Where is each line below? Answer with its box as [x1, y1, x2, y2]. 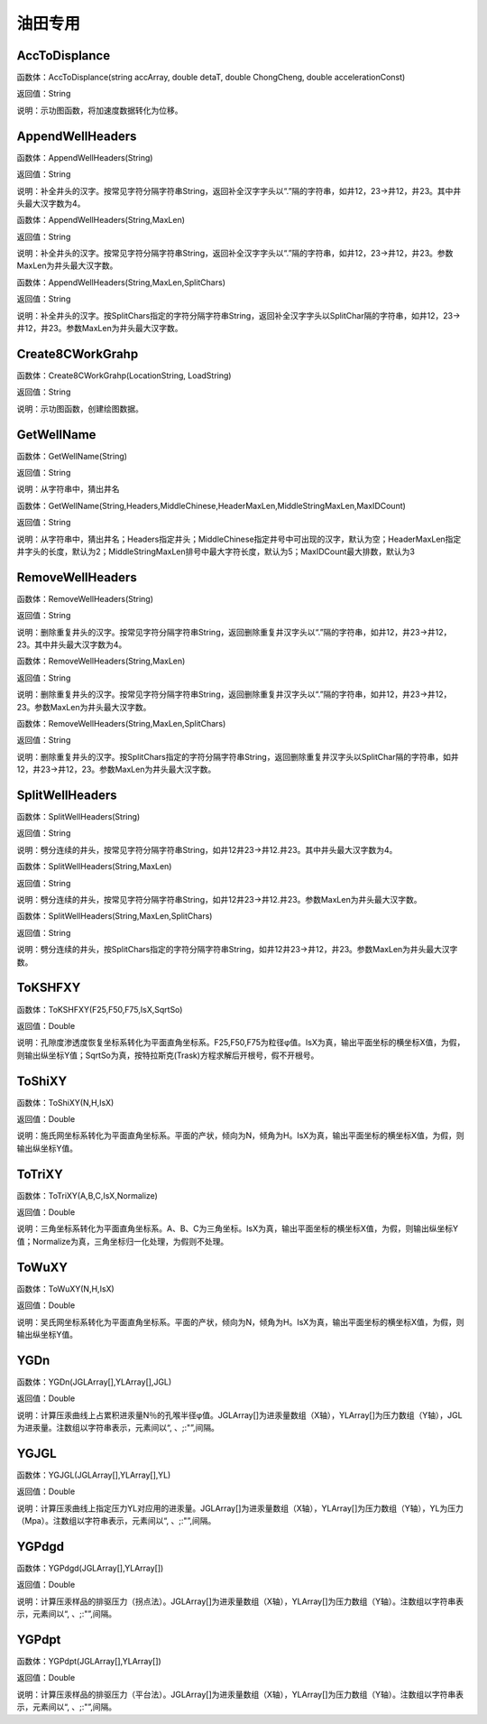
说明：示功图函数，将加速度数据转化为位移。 [16, 105, 183, 116]
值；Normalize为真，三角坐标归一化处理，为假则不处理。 [16, 1236, 229, 1247]
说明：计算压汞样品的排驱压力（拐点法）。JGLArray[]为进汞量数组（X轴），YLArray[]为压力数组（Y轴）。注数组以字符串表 [16, 1596, 464, 1607]
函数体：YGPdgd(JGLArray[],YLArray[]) [16, 1562, 164, 1573]
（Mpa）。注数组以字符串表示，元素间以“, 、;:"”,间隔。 [16, 1515, 216, 1526]
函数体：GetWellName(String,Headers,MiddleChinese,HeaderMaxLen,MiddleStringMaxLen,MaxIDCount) [16, 500, 406, 511]
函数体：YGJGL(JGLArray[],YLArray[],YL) [16, 1469, 171, 1480]
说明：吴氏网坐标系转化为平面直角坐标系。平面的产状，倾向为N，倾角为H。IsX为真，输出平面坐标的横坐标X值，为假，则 [16, 1316, 464, 1327]
